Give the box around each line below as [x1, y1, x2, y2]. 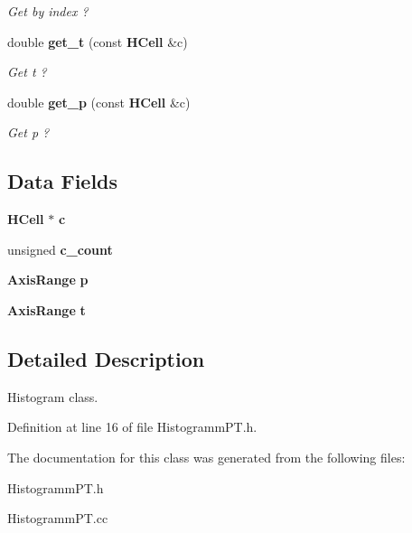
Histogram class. [7, 387, 98, 406]
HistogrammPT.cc [7, 509, 108, 528]
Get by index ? [7, 2, 89, 20]
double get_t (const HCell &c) [7, 32, 188, 51]
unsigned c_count [7, 239, 113, 258]
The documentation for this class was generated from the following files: [7, 447, 406, 466]
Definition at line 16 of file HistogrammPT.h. [7, 417, 257, 436]
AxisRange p [7, 270, 89, 289]
